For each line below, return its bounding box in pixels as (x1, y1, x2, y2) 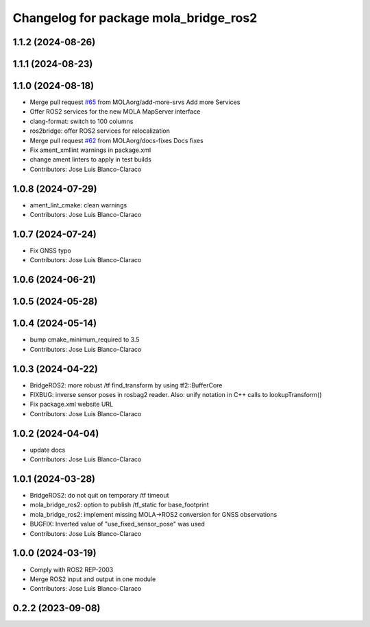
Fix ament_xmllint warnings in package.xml (29, 146, 151, 154)
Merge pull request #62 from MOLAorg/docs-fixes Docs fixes (29, 136, 203, 144)
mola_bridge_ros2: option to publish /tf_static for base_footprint (29, 500, 209, 509)
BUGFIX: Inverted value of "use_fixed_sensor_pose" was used (29, 520, 206, 528)
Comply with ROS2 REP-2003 (29, 565, 114, 574)
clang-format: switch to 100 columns (29, 117, 134, 125)
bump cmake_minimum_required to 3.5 (29, 335, 140, 344)
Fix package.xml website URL (29, 400, 113, 409)
